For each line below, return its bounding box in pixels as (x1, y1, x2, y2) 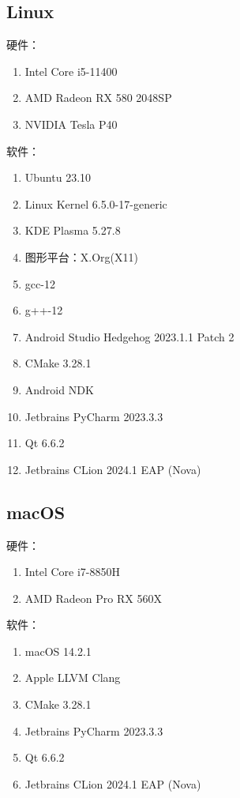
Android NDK (24, 381, 94, 397)
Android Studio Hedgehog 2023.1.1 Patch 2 (24, 328, 234, 344)
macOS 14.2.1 (24, 642, 92, 659)
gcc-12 (24, 275, 55, 292)
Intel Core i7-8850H (24, 563, 120, 580)
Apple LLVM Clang (24, 669, 121, 686)
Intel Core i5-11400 (24, 62, 118, 79)
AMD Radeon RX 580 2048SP (24, 89, 172, 106)
